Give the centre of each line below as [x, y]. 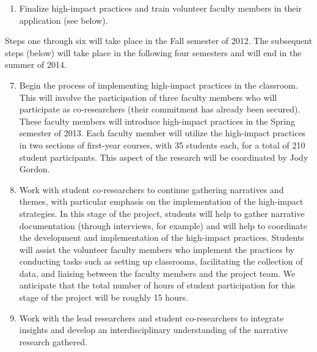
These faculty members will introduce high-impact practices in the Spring [157, 121]
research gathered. [53, 341]
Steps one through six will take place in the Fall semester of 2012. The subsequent [159, 41]
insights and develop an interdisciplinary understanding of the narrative [154, 330]
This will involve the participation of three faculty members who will [148, 97]
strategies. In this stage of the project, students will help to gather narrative [162, 213]
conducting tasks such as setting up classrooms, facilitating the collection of [161, 261]
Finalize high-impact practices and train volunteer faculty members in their [160, 8]
